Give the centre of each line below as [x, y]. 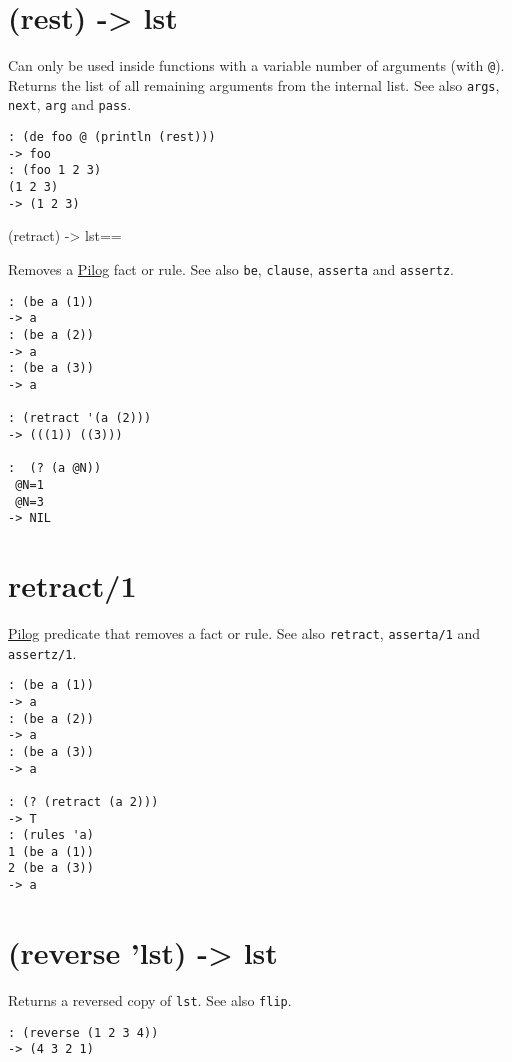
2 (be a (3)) [51, 868]
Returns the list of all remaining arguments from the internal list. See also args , [254, 84]
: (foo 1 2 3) [55, 170]
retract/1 [72, 585]
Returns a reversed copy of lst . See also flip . [150, 999]
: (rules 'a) [51, 835]
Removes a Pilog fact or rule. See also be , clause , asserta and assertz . [231, 268]
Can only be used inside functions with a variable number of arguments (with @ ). [256, 65]
